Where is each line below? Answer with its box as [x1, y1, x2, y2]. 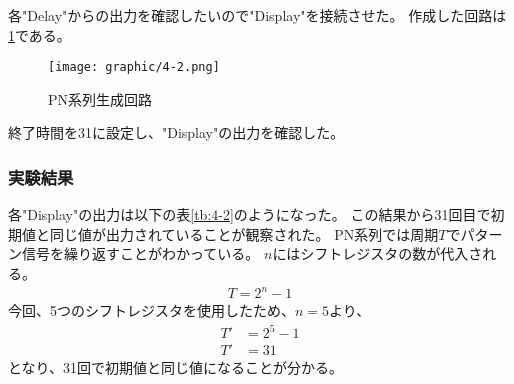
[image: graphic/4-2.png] [48, 60, 220, 75]
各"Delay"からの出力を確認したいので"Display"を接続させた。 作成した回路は [8, 5, 507, 25]
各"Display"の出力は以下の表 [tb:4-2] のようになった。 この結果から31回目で [8, 204, 491, 225]
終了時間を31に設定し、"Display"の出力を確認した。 [8, 122, 345, 143]
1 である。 [8, 24, 71, 45]
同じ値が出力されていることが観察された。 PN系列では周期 [49, 223, 439, 244]
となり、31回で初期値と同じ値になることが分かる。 [8, 357, 344, 378]
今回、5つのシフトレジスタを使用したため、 [8, 300, 295, 321]
